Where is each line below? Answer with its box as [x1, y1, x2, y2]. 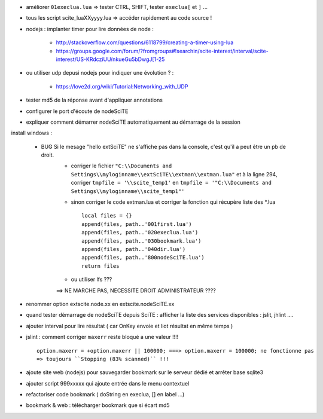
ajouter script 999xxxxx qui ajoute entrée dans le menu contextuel [26, 380, 190, 387]
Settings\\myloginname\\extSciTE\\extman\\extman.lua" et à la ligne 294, [71, 170, 278, 178]
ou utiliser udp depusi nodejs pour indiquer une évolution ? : [26, 69, 174, 77]
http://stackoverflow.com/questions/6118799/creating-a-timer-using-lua [56, 39, 234, 46]
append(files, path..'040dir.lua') [81, 246, 186, 252]
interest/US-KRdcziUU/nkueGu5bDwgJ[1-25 [56, 56, 165, 63]
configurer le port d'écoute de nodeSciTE [26, 108, 129, 115]
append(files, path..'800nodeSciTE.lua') [81, 254, 205, 261]
